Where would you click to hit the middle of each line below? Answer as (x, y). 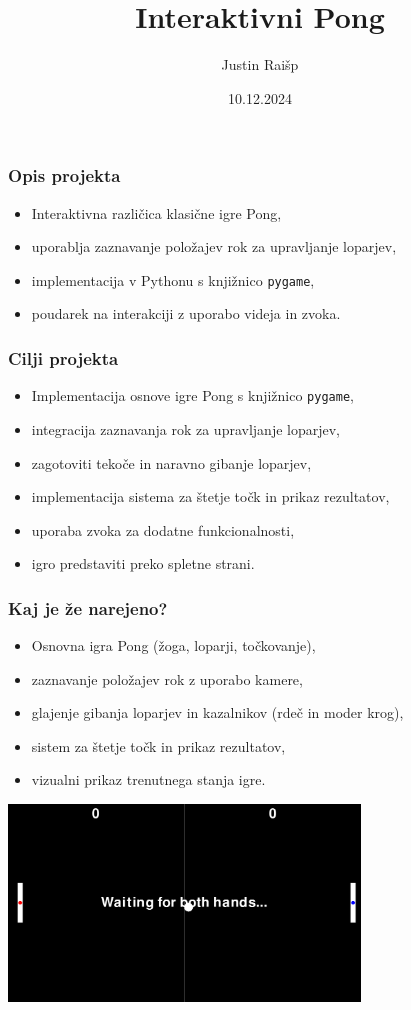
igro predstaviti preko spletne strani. (143, 563)
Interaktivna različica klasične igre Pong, (156, 212)
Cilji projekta (63, 357)
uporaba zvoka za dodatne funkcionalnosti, (163, 529)
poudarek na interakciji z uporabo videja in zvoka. (186, 313)
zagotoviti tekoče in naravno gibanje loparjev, (171, 462)
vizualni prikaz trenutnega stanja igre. (148, 779)
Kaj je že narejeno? (88, 607)
